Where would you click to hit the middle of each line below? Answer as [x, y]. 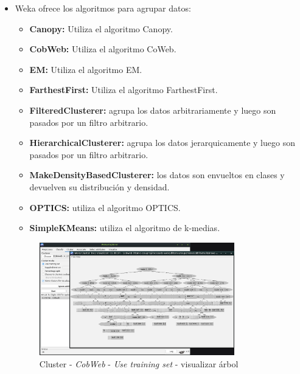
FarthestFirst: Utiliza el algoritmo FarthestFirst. [124, 90]
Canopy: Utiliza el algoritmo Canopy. [101, 28]
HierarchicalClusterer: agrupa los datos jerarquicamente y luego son [162, 143]
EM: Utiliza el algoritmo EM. [86, 69]
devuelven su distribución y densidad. [99, 186]
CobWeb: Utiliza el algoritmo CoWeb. [103, 49]
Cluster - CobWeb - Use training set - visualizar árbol [139, 363]
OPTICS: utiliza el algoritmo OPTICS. [105, 207]
